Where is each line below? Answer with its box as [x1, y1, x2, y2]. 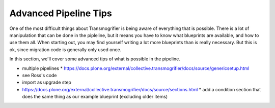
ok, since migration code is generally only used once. [9, 46, 122, 53]
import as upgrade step [22, 79, 71, 86]
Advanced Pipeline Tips [9, 8, 112, 19]
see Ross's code [22, 72, 57, 78]
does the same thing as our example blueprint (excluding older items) [22, 94, 168, 100]
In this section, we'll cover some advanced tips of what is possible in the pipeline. [9, 56, 181, 62]
